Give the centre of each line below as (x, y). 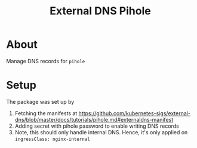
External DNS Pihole (100, 11)
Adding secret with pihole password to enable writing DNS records (97, 126)
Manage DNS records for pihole (46, 61)
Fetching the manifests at (46, 113)
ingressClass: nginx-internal (53, 139)
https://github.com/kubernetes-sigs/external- (135, 113)
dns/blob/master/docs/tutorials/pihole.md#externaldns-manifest (94, 119)
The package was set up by (40, 101)
